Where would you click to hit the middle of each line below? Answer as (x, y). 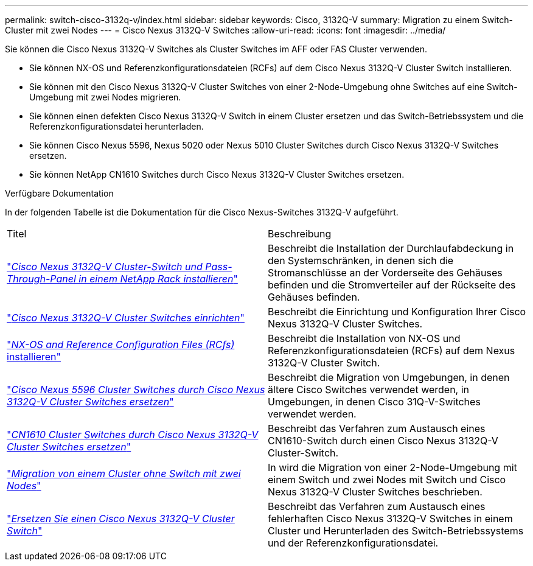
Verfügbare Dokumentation (59, 193)
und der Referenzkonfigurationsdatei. (353, 543)
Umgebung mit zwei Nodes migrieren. (105, 97)
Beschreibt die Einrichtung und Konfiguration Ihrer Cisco (397, 312)
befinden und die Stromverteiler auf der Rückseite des (392, 285)
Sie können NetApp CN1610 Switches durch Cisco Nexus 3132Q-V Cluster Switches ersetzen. (217, 174)
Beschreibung (300, 234)
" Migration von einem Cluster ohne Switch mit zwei (124, 473)
